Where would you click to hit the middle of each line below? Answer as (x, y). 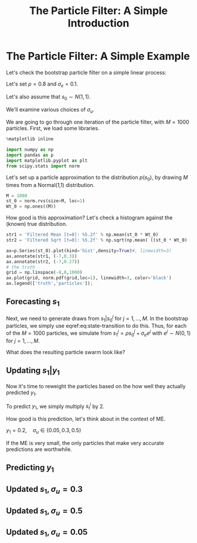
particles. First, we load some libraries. (53, 128)
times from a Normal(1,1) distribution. (50, 185)
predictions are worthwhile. (39, 449)
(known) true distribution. (37, 224)
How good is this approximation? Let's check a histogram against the (89, 218)
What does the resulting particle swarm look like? (66, 352)
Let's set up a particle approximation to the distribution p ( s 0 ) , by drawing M (97, 178)
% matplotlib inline (30, 139)
